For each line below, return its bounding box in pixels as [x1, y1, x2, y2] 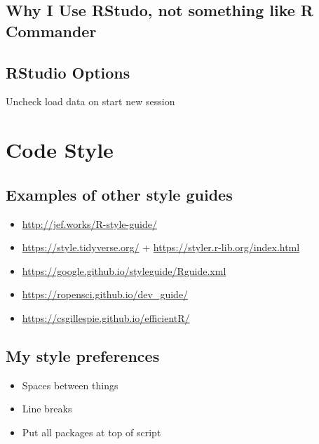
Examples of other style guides [6, 183, 233, 205]
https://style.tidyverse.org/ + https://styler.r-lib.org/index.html [22, 240, 300, 255]
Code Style [6, 135, 114, 164]
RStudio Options [6, 61, 130, 83]
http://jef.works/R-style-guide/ [22, 216, 157, 231]
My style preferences [6, 344, 160, 366]
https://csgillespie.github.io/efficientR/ [22, 310, 190, 325]
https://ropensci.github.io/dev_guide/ [22, 287, 189, 302]
